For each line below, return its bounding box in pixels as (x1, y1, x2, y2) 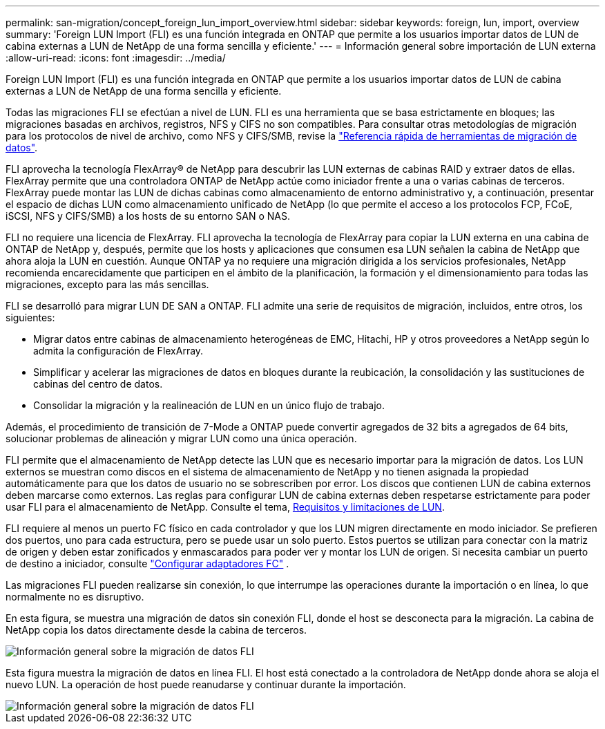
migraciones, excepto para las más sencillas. (6, 278, 209, 290)
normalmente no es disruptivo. (6, 591, 144, 603)
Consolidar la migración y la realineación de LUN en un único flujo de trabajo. (33, 399, 385, 411)
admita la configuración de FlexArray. (33, 345, 204, 357)
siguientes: (6, 312, 55, 323)
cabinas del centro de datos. (33, 378, 163, 390)
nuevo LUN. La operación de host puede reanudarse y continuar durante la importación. (6, 679, 406, 690)
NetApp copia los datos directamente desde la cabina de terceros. (6, 624, 307, 636)
